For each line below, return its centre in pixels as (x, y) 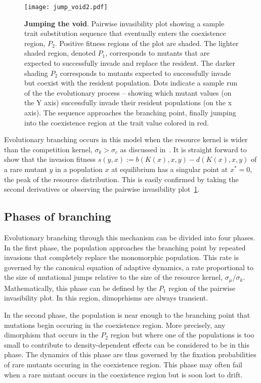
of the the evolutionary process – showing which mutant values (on (128, 92)
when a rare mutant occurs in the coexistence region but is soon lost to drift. (123, 374)
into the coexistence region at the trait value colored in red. (117, 122)
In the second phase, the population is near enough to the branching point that (127, 314)
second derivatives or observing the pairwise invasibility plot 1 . (102, 189)
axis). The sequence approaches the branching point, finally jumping (130, 112)
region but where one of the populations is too (182, 335)
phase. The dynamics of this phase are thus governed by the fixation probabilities (130, 354)
